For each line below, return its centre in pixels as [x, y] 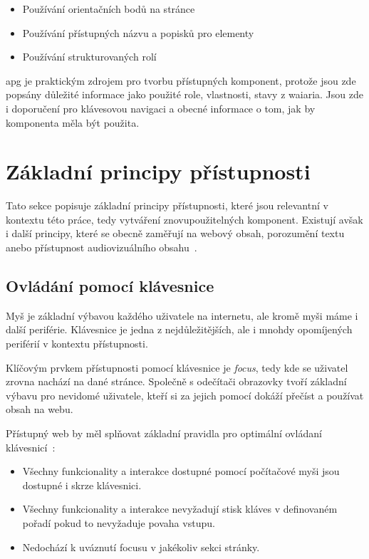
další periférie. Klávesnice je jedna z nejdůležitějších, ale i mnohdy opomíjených [179, 329]
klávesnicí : [31, 447]
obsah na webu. [40, 409]
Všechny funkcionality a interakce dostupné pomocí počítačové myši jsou [181, 471]
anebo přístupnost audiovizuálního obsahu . [102, 247]
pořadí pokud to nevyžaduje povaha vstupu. [119, 522]
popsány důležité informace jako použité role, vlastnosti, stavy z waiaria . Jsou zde [184, 94]
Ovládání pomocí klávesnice [110, 286]
